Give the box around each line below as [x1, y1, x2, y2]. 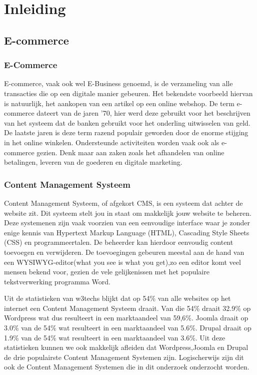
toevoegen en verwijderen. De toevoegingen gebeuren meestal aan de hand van [4, 246, 244, 257]
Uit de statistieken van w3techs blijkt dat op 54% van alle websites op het [4, 293, 231, 303]
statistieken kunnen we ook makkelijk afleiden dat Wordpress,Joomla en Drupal [4, 342, 248, 352]
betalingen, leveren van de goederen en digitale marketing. [4, 157, 182, 167]
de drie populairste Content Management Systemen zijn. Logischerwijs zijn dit [4, 351, 244, 362]
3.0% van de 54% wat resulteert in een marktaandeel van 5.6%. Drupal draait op [4, 322, 251, 333]
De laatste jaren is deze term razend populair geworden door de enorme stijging [4, 127, 248, 138]
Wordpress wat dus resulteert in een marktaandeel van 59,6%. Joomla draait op [4, 312, 248, 323]
